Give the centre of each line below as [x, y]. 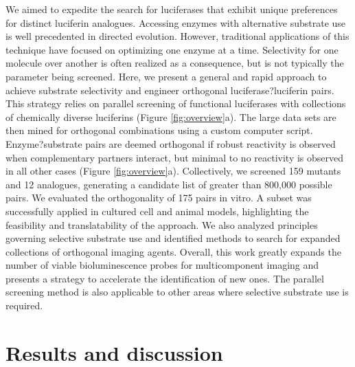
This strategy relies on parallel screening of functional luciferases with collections [176, 103]
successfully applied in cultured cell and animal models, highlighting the [157, 211]
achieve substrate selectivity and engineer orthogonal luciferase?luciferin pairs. [170, 90]
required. [24, 305]
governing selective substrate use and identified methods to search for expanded [173, 238]
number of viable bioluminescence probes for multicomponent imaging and [162, 265]
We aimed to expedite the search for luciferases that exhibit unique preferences [172, 9]
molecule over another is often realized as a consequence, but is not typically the [175, 63]
